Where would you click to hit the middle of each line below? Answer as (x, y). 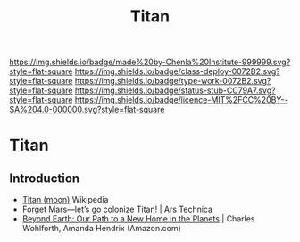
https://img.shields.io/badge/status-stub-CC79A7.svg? (175, 90)
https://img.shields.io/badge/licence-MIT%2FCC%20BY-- (181, 100)
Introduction (45, 178)
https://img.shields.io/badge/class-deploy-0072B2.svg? (177, 71)
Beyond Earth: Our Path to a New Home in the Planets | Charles (138, 219)
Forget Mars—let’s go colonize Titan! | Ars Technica (117, 209)
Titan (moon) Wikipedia (65, 200)
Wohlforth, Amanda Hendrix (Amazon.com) (101, 229)
